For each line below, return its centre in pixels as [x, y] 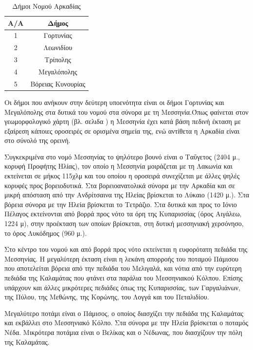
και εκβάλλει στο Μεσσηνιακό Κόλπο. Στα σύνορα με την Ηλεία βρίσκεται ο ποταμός [126, 323]
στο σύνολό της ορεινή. [37, 140]
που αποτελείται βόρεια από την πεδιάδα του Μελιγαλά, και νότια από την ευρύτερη [123, 268]
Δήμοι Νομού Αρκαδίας [46, 6]
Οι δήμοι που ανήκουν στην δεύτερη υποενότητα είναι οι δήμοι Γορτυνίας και [114, 102]
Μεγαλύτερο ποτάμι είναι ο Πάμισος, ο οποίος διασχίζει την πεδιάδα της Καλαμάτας [124, 313]
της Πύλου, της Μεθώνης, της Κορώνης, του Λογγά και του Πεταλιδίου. [107, 297]
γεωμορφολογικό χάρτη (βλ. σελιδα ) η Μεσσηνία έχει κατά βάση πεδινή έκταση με [123, 121]
